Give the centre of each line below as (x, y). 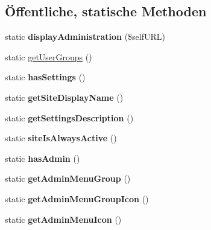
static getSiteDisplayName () (64, 97)
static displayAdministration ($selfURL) (85, 37)
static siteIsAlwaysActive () (61, 138)
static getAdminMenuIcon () (63, 219)
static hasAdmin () (43, 158)
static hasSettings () (45, 77)
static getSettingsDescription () (69, 117)
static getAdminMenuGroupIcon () (77, 198)
